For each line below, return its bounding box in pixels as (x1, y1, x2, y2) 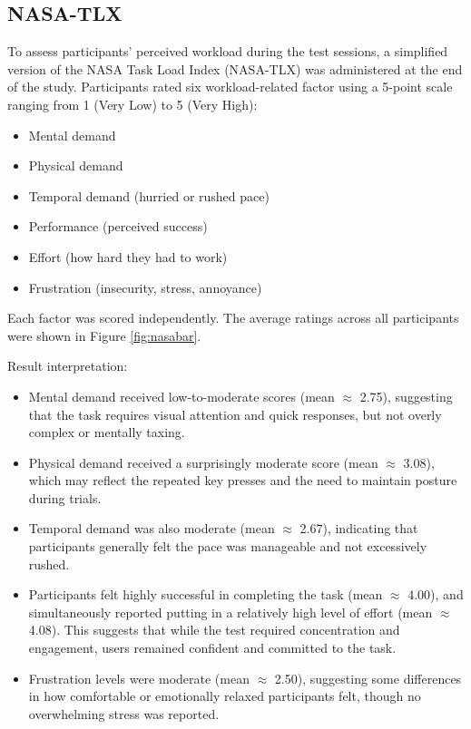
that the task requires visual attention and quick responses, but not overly (28, 404, 442, 423)
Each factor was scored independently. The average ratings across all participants (7, 308, 459, 327)
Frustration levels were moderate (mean (28, 668, 250, 687)
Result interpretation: (7, 356, 128, 375)
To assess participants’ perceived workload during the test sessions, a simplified (7, 42, 448, 61)
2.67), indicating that (299, 519, 418, 538)
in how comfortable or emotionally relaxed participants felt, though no (28, 686, 421, 705)
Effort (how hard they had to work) (28, 247, 228, 266)
